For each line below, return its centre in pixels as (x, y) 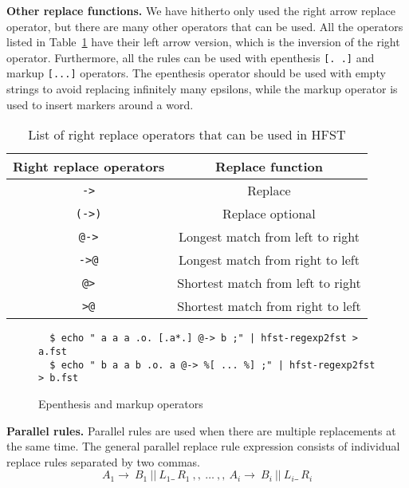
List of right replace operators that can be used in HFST (187, 135)
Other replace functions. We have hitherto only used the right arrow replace (201, 10)
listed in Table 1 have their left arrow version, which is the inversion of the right (203, 42)
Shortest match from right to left (269, 306)
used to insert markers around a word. (100, 104)
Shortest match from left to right (269, 283)
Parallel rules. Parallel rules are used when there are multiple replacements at (201, 430)
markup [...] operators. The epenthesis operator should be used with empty (196, 73)
